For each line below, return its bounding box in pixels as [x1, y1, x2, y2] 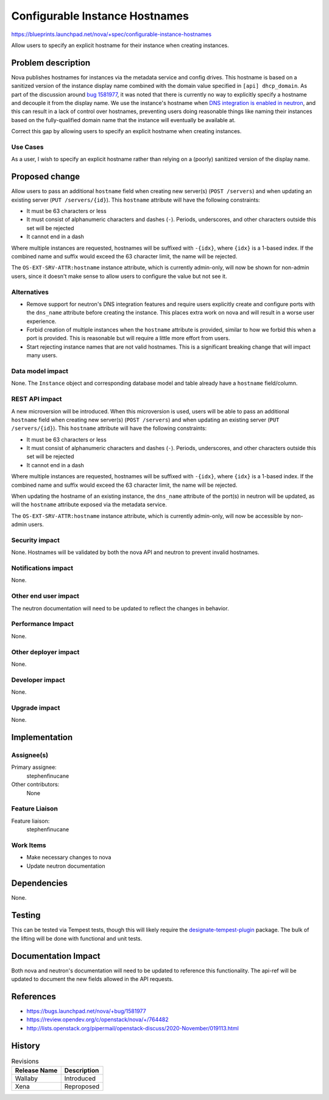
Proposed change [11, 172, 80, 182]
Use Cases [11, 142, 44, 151]
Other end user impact [11, 592, 79, 600]
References [11, 991, 56, 1002]
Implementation [11, 732, 73, 742]
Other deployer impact [11, 647, 80, 656]
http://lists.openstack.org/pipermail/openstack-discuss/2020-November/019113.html [26, 1024, 239, 1032]
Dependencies [11, 878, 68, 889]
